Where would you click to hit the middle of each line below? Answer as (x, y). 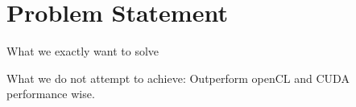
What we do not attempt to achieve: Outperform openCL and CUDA (178, 78)
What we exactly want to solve (83, 51)
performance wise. (51, 94)
